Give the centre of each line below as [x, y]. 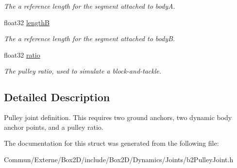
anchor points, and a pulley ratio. [54, 127]
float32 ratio [22, 54]
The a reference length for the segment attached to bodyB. [90, 38]
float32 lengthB [27, 22]
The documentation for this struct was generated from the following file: [111, 143]
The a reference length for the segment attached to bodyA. [90, 6]
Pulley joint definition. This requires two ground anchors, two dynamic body [118, 117]
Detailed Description [57, 97]
